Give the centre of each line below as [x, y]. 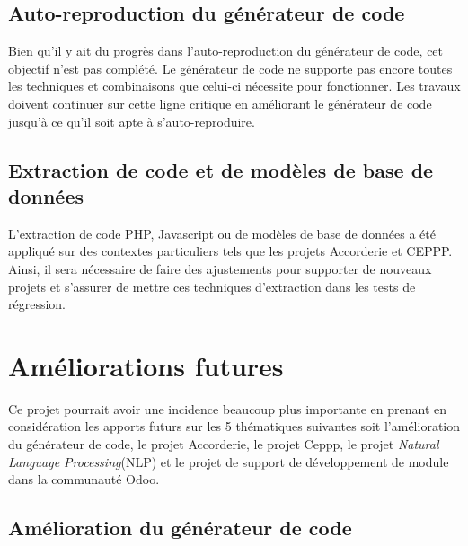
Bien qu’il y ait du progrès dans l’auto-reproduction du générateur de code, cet [226, 51]
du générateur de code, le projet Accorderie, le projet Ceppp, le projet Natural [224, 444]
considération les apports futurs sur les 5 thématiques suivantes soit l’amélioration [234, 426]
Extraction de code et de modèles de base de [221, 169]
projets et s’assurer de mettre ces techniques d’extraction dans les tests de [212, 286]
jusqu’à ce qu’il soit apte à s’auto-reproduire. [132, 121]
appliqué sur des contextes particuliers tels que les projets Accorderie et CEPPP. [230, 251]
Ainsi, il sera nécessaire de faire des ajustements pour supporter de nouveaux [220, 268]
